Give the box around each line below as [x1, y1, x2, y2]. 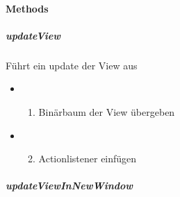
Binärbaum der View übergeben [38, 104, 175, 119]
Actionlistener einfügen [38, 151, 137, 166]
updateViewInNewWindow [6, 178, 133, 193]
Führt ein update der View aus [6, 58, 138, 72]
